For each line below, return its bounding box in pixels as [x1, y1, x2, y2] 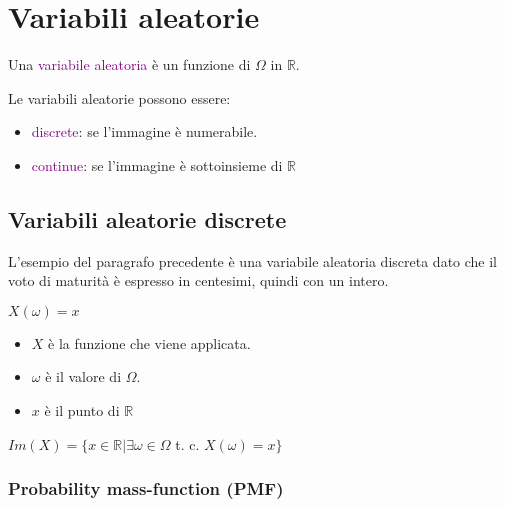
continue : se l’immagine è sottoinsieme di [31, 154, 283, 175]
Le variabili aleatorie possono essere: [8, 87, 231, 108]
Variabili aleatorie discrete [8, 203, 287, 234]
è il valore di [45, 366, 122, 387]
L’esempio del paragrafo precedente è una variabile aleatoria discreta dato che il [8, 250, 498, 271]
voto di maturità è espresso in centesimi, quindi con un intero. [8, 270, 389, 291]
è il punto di [44, 400, 120, 421]
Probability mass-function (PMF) [8, 476, 284, 501]
